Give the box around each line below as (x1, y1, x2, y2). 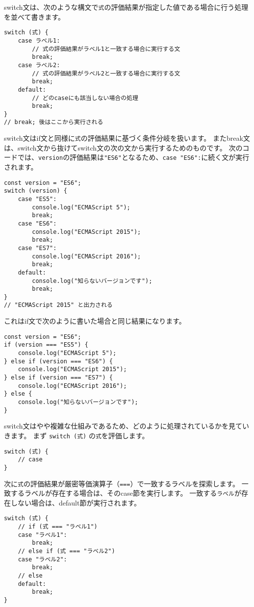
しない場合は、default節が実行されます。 (10, 497, 141, 507)
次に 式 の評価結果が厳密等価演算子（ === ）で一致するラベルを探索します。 (4, 478, 239, 488)
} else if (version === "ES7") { (4, 374, 113, 381)
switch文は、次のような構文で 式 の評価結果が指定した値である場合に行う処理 (4, 2, 249, 12)
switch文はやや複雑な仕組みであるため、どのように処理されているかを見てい (4, 421, 250, 431)
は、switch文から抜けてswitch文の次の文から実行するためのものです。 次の (4, 142, 243, 152)
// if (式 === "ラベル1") (18, 523, 98, 531)
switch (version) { (4, 187, 67, 195)
